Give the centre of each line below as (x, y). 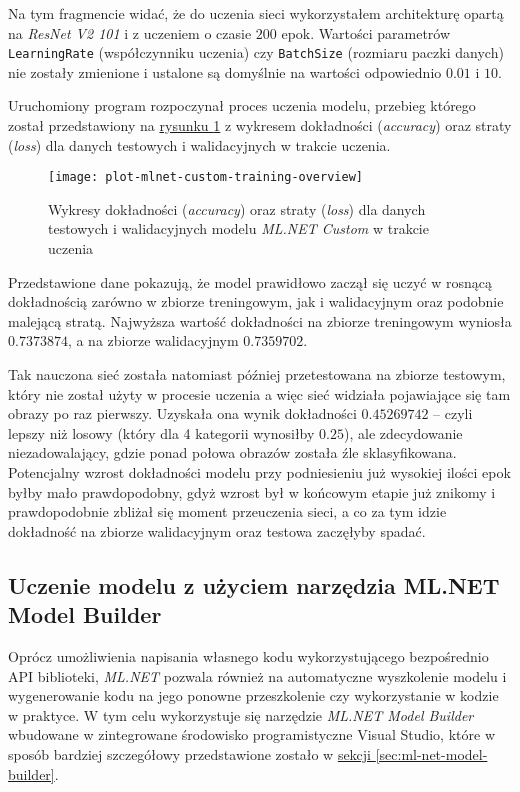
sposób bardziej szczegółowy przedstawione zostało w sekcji (189, 753)
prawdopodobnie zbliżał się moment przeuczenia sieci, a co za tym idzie (227, 511)
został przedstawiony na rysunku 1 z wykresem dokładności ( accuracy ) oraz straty (260, 125)
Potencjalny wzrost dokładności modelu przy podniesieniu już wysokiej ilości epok (259, 472)
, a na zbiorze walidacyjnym (153, 340)
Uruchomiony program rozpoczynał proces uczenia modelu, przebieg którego (242, 105)
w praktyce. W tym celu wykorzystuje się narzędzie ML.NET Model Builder (241, 714)
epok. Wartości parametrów (366, 32)
